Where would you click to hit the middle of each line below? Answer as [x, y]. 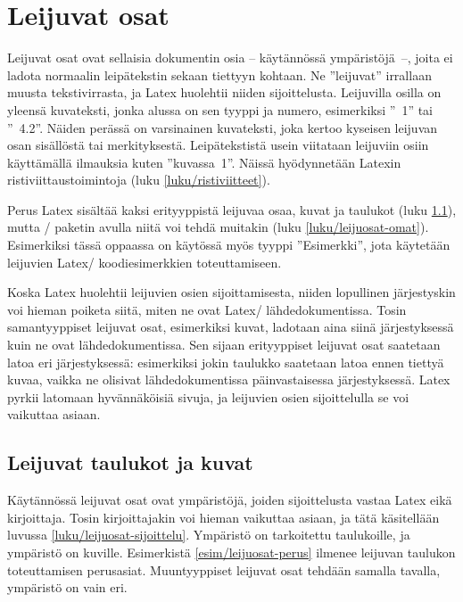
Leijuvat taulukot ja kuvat [130, 462]
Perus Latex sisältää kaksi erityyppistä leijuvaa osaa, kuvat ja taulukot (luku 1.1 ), [232, 209]
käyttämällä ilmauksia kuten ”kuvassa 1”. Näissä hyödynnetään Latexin [204, 162]
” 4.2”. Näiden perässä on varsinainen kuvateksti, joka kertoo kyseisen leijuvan [223, 127]
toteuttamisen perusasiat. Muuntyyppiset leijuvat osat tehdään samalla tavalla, [224, 569]
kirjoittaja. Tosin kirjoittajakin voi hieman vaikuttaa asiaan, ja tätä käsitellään [223, 517]
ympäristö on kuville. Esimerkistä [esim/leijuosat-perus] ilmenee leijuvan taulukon [231, 552]
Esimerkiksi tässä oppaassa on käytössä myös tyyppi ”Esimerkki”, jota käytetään [229, 245]
